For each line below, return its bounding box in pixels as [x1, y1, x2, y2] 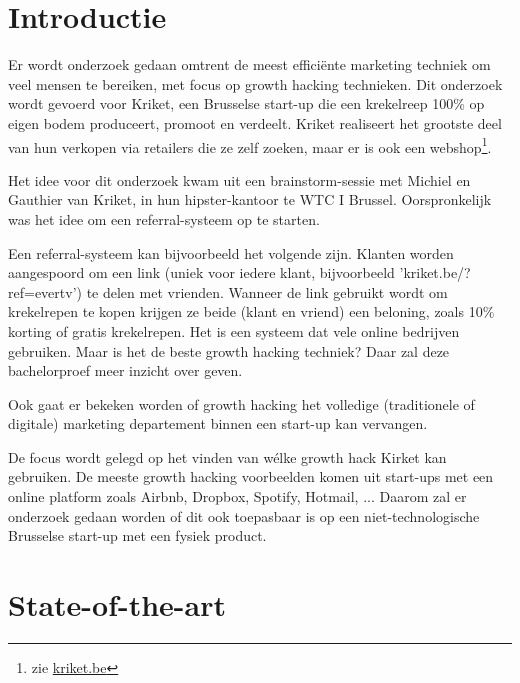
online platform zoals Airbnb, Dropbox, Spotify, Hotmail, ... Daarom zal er [8, 486, 467, 507]
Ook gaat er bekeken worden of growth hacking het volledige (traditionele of [8, 393, 475, 414]
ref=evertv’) [8, 281, 82, 302]
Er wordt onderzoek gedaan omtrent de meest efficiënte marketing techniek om [8, 54, 491, 75]
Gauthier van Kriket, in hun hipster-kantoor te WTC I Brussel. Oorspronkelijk [8, 189, 492, 210]
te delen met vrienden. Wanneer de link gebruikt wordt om [86, 281, 448, 302]
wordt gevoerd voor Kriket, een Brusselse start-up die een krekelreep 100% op [8, 93, 485, 114]
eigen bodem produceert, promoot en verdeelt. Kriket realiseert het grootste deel [8, 112, 502, 133]
